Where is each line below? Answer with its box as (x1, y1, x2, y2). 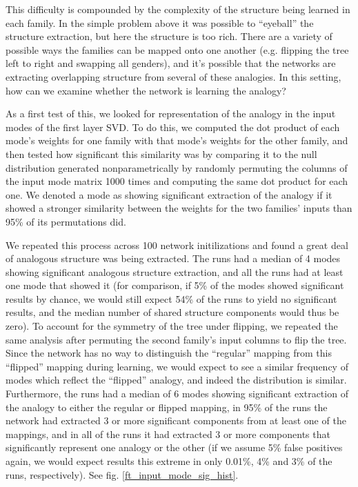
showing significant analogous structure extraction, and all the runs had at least (6, 264, 344, 279)
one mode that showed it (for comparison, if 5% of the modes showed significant (6, 278, 344, 292)
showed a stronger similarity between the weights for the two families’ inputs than (6, 201, 352, 215)
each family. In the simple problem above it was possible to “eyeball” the (6, 15, 314, 30)
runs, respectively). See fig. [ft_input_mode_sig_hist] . (6, 467, 239, 481)
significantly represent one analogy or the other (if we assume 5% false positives (6, 440, 343, 455)
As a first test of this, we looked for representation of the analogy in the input (6, 106, 336, 121)
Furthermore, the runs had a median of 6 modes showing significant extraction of (6, 386, 348, 401)
